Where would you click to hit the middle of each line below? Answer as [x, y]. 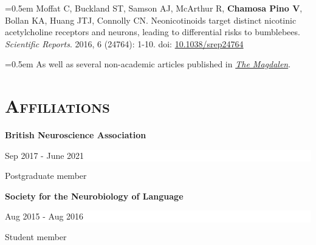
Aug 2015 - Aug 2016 [44, 216]
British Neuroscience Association [76, 135]
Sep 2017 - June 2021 [45, 155]
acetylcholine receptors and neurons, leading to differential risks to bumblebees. [153, 32]
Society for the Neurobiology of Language [94, 196]
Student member [36, 237]
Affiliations [57, 106]
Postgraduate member [46, 176]
